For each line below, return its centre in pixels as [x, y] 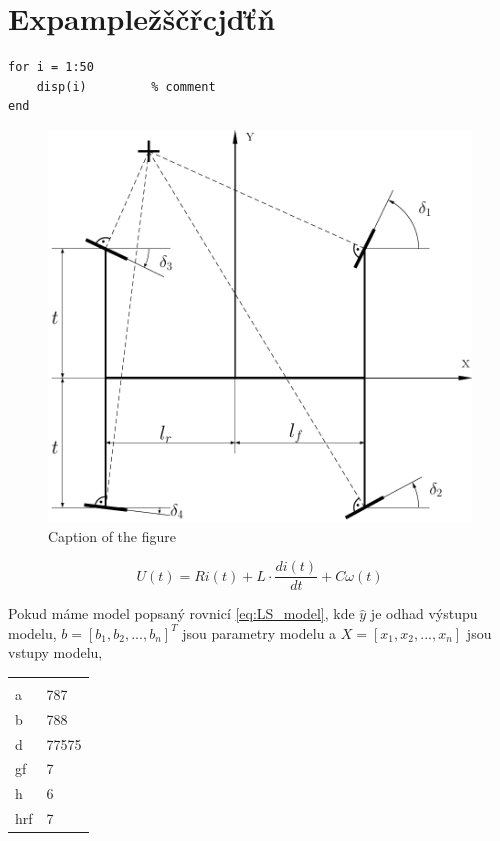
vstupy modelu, [55, 652]
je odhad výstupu [424, 613]
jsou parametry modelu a [259, 632]
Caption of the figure [112, 535]
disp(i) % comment [126, 86]
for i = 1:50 [51, 67]
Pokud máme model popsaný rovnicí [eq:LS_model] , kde [181, 613]
